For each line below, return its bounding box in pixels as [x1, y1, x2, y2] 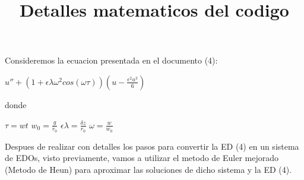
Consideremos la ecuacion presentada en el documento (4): [5, 54, 218, 67]
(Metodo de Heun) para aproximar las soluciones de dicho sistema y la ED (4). [5, 163, 292, 175]
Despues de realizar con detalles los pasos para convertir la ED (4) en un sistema [5, 140, 299, 152]
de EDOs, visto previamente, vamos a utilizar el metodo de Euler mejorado [5, 151, 279, 164]
